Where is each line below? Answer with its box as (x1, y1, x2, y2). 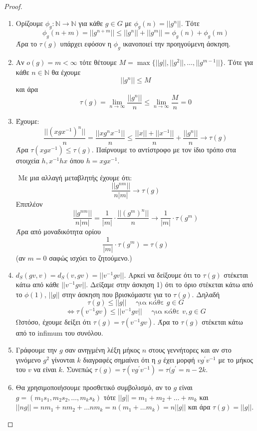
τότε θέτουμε (79, 57, 117, 67)
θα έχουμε (51, 66, 81, 77)
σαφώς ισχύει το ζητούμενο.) (49, 253, 132, 263)
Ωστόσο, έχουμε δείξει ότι (15, 317, 91, 327)
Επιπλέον (15, 199, 43, 209)
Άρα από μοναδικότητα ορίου (15, 226, 101, 237)
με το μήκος (218, 354, 253, 365)
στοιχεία (15, 155, 39, 166)
